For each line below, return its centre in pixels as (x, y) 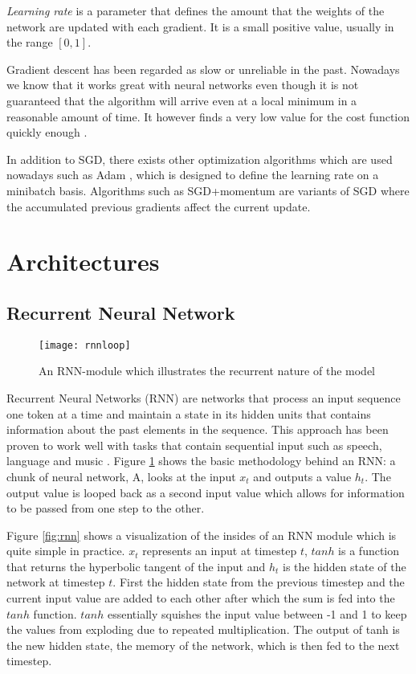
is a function (369, 551)
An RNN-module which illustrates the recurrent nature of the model (207, 371)
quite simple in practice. (66, 551)
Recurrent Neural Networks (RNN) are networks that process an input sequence (204, 397)
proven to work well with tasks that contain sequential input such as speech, (194, 445)
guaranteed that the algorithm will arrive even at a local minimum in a (182, 100)
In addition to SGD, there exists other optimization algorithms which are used (200, 159)
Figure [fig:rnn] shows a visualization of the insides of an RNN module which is (202, 535)
